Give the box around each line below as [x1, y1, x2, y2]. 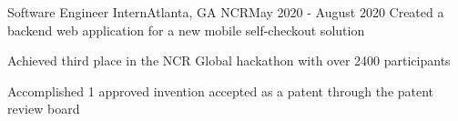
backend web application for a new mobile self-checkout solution [7, 20, 365, 39]
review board [7, 99, 80, 118]
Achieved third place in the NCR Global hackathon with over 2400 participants [7, 51, 451, 70]
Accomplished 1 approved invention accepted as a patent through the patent [7, 81, 434, 100]
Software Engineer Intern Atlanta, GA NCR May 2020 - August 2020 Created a [7, 3, 444, 21]
